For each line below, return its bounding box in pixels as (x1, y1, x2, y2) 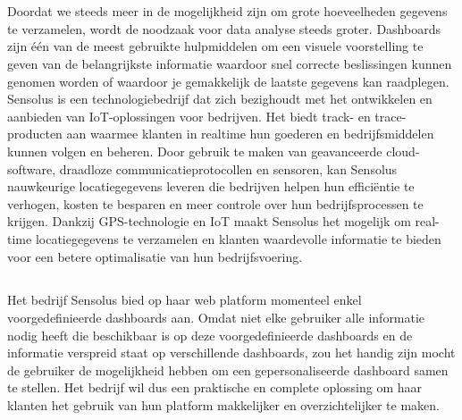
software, (7, 159, 56, 178)
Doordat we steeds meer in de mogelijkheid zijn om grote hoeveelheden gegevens (7, 2, 448, 21)
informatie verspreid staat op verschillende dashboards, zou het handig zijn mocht (7, 343, 456, 362)
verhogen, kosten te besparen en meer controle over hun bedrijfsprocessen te (7, 194, 424, 213)
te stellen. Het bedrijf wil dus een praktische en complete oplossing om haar (7, 378, 423, 397)
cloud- (386, 141, 420, 160)
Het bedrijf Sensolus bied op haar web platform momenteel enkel (7, 290, 362, 309)
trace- (374, 106, 407, 125)
